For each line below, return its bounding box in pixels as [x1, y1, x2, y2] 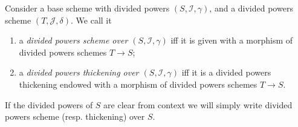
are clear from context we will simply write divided [103, 98, 293, 111]
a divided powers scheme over [19, 34, 128, 47]
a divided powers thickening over [19, 66, 139, 79]
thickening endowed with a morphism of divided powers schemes [19, 77, 258, 90]
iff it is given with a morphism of [170, 34, 293, 47]
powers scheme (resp [5, 110, 80, 123]
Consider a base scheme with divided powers [5, 2, 170, 14]
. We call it [71, 13, 112, 26]
